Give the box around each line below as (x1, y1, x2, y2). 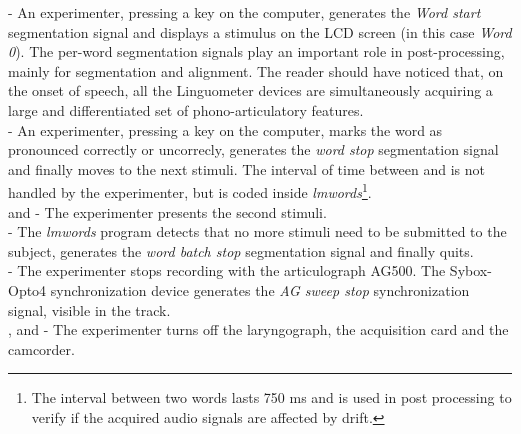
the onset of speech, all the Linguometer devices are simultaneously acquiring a (8, 80, 493, 101)
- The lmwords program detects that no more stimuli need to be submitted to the (8, 221, 507, 242)
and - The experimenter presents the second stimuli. (8, 201, 327, 222)
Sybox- (449, 260, 492, 281)
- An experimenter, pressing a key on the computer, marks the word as (8, 119, 443, 140)
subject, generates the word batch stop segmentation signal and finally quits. (8, 240, 474, 261)
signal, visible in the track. (8, 299, 171, 320)
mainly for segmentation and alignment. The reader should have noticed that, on (8, 60, 504, 81)
